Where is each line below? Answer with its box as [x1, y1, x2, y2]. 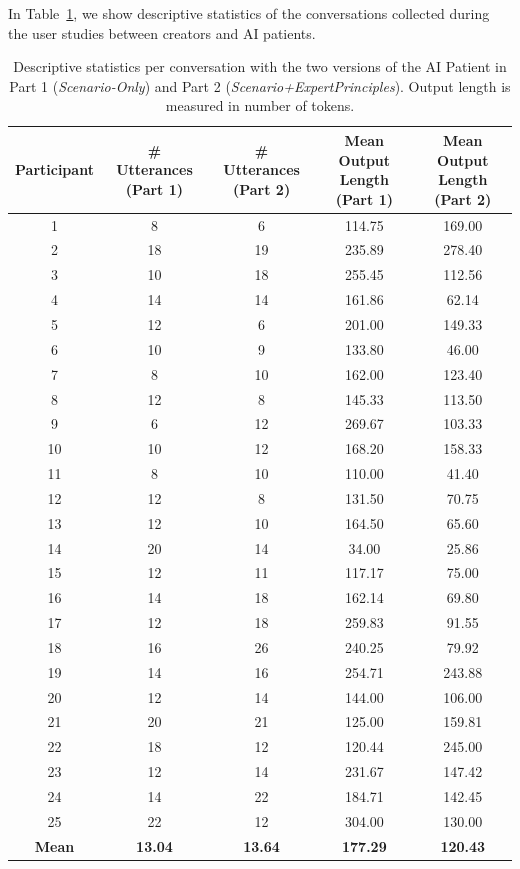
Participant [15, 159, 94, 180]
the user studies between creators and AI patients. [8, 22, 316, 43]
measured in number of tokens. [165, 95, 355, 116]
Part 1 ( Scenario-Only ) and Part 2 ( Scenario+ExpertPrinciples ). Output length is [9, 75, 511, 96]
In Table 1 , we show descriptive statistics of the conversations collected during [8, 3, 490, 23]
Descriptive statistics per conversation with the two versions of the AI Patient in [13, 56, 507, 77]
